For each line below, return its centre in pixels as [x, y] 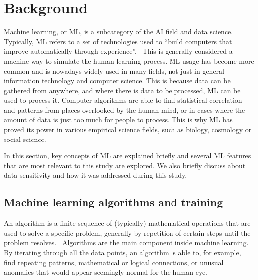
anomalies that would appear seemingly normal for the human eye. [106, 272]
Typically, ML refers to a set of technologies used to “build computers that [118, 41]
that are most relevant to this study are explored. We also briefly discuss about [125, 165]
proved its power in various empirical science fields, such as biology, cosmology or [128, 129]
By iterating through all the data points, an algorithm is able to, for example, [123, 252]
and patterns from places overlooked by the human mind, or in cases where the [125, 109]
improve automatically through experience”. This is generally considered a [118, 51]
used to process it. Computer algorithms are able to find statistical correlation [123, 100]
